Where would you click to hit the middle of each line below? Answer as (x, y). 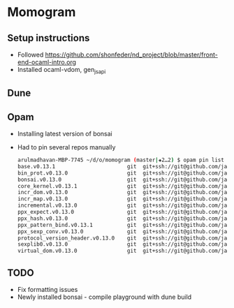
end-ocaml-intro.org (47, 62)
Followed (30, 54)
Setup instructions (49, 38)
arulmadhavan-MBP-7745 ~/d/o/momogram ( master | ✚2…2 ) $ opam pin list (121, 160)
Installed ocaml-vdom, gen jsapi (61, 71)
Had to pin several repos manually (66, 147)
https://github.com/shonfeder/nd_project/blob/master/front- (131, 54)
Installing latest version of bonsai (65, 134)
